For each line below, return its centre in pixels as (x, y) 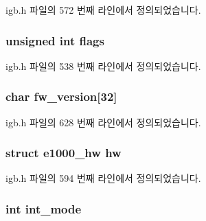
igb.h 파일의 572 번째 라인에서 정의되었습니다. (103, 10)
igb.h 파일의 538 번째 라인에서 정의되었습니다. (103, 66)
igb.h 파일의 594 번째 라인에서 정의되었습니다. (103, 178)
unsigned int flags (55, 40)
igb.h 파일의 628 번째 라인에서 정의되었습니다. (103, 122)
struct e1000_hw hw (64, 153)
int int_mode (44, 208)
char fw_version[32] (61, 96)
